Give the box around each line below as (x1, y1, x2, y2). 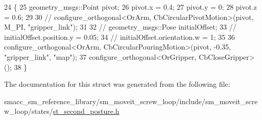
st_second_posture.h (53, 106, 120, 116)
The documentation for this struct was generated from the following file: (4, 79, 230, 89)
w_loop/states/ (4, 106, 53, 116)
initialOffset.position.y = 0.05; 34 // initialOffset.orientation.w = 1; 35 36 (4, 31, 235, 42)
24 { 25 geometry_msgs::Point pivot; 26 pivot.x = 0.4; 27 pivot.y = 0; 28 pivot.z (4, 2, 257, 12)
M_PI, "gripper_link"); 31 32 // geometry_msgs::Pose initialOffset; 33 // (4, 21, 236, 32)
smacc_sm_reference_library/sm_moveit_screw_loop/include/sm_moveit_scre (4, 95, 258, 106)
